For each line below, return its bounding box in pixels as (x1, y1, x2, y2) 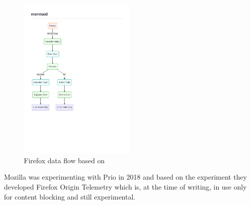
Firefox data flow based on (24, 155, 105, 165)
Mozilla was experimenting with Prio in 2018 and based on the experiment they (4, 172, 247, 182)
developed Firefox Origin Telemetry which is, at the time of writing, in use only (4, 182, 247, 192)
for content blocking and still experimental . (4, 191, 136, 202)
